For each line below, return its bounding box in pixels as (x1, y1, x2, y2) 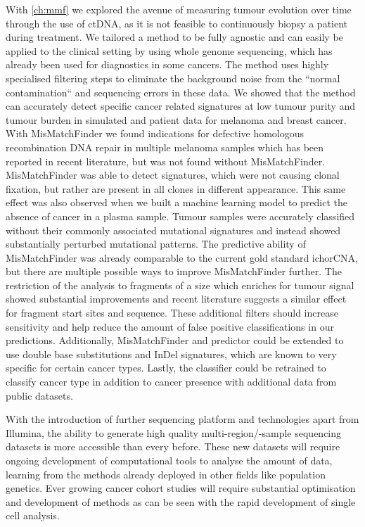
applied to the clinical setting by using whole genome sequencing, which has (6, 43, 333, 58)
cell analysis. (6, 508, 60, 523)
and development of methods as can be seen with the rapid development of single (6, 494, 356, 509)
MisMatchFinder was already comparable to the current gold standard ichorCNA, (6, 250, 358, 265)
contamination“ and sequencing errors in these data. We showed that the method (6, 84, 356, 99)
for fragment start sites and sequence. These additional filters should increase (6, 305, 338, 320)
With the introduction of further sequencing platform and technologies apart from (6, 412, 359, 426)
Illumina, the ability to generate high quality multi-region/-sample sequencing (6, 425, 342, 440)
